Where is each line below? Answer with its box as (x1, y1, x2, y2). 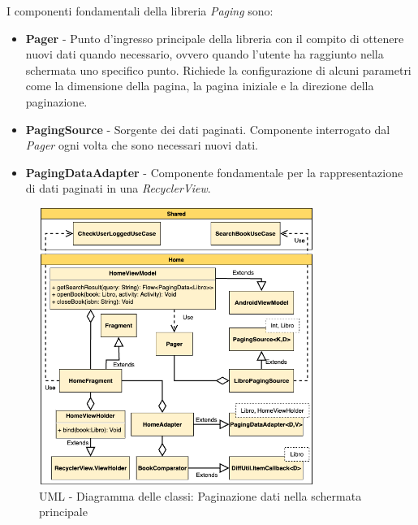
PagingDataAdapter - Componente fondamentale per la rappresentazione (25, 163, 403, 180)
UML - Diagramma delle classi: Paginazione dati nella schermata (39, 487, 362, 504)
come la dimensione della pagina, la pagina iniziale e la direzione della (25, 77, 374, 94)
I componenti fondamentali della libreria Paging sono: (6, 2, 274, 19)
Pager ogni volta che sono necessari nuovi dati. (25, 137, 258, 154)
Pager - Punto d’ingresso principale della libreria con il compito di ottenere (25, 29, 404, 46)
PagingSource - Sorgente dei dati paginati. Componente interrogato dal (25, 120, 390, 137)
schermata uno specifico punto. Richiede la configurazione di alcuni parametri (25, 61, 412, 78)
